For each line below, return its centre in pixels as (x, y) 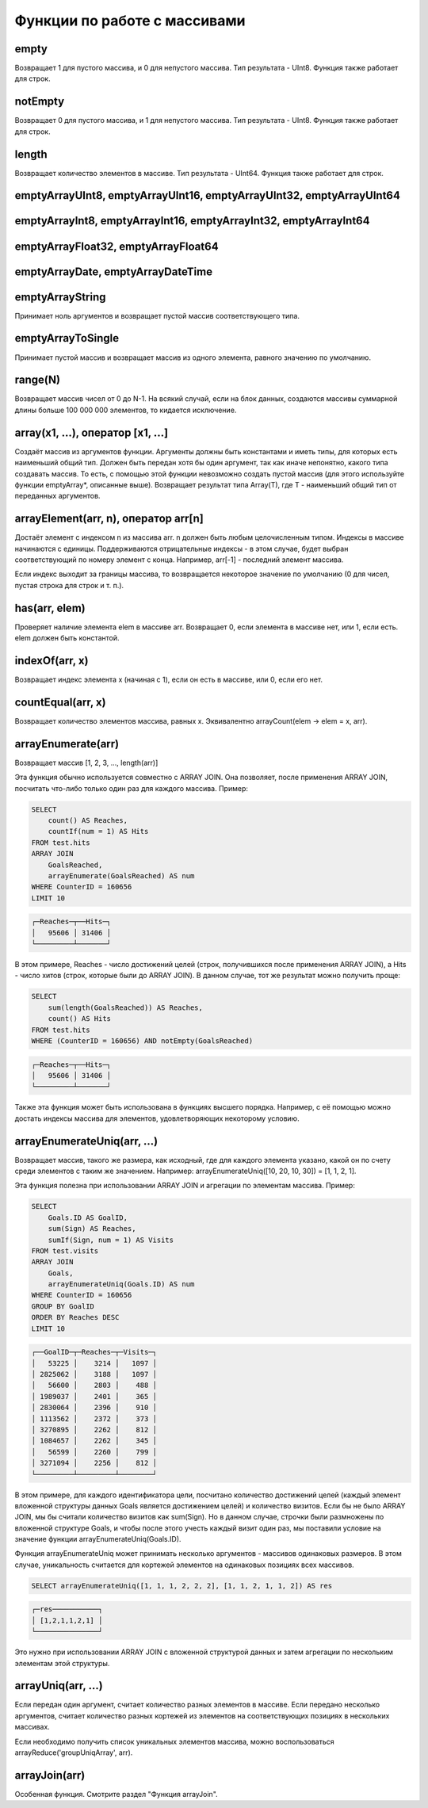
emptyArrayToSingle (67, 338)
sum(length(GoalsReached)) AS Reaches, (126, 1007)
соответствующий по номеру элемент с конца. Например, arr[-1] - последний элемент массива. (179, 560)
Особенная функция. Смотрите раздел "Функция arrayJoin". (116, 1794)
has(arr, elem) (50, 608)
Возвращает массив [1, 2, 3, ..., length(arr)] (86, 763)
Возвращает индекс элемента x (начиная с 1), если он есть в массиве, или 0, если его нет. (169, 679)
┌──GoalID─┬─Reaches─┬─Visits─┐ (94, 1352)
